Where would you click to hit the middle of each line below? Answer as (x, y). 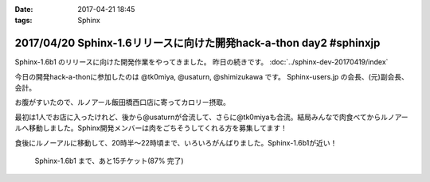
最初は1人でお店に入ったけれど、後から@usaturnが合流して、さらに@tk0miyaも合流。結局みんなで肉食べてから (198, 117)
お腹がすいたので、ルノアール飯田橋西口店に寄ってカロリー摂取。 (122, 103)
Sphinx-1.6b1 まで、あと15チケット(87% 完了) (109, 161)
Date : (24, 9)
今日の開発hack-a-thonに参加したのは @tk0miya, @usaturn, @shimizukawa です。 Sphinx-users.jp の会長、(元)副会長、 (212, 76)
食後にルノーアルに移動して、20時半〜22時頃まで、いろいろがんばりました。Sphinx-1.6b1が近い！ (176, 142)
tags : (23, 21)
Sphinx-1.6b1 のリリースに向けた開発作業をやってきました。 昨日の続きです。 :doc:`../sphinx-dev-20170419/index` (201, 62)
